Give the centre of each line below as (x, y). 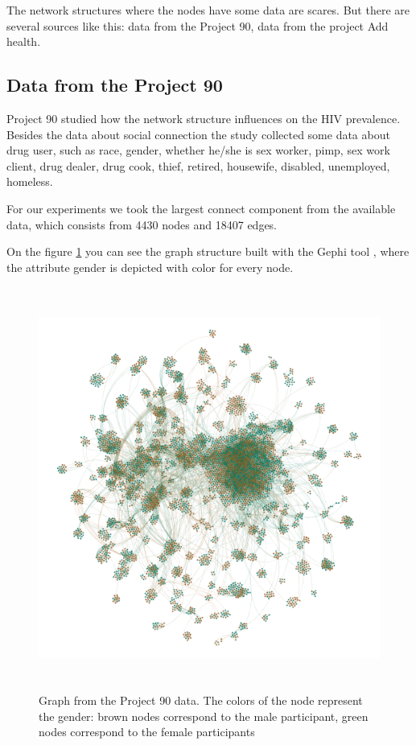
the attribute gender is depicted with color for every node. (150, 267)
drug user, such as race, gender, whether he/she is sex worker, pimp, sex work (198, 150)
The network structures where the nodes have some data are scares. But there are (208, 10)
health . (24, 41)
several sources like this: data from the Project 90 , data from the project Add (198, 25)
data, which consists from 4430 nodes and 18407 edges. (142, 224)
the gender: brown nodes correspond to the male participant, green (204, 716)
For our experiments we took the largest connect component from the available (201, 208)
